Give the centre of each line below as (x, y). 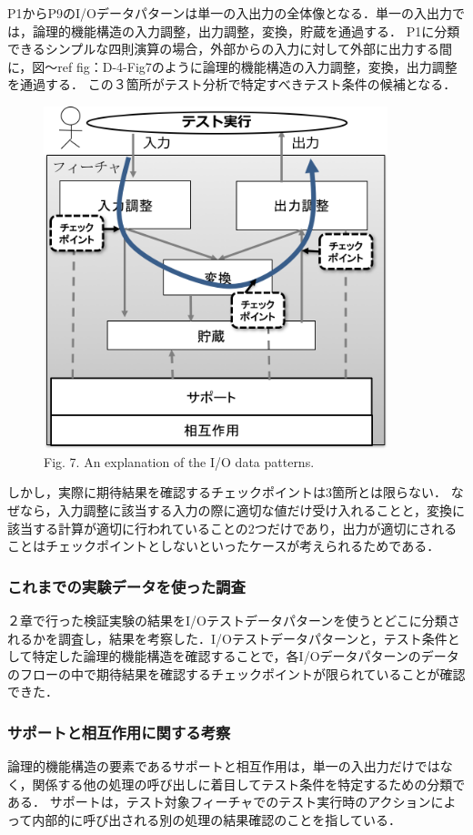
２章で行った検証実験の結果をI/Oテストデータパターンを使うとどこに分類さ (234, 621)
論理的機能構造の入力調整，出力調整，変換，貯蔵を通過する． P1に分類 (246, 31)
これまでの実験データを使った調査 (126, 586)
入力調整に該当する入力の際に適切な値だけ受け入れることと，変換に (262, 510)
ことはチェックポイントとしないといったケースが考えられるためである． (224, 546)
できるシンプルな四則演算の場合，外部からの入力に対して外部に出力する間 (230, 49)
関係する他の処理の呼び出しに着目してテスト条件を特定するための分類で (249, 784)
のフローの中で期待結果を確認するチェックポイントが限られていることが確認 (236, 673)
